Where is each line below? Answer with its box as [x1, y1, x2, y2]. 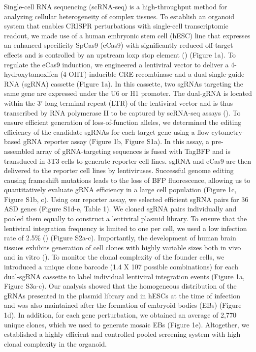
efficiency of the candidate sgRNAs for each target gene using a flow [4, 126, 209, 137]
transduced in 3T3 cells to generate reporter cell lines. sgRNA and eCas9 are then [4, 155, 252, 166]
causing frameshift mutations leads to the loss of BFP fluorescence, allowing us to [4, 175, 251, 185]
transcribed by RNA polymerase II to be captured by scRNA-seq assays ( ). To [4, 107, 241, 117]
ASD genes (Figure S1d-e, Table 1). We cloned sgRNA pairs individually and [4, 204, 237, 214]
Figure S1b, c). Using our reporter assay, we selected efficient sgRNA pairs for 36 [4, 194, 249, 204]
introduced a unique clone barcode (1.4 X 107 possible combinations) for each [4, 262, 238, 272]
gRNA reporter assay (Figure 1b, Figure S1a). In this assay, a [23, 136, 209, 147]
